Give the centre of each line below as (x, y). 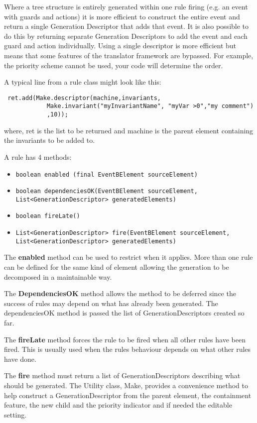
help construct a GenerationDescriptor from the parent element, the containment (128, 395)
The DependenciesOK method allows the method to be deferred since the (120, 293)
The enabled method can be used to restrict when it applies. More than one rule (128, 257)
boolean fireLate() (48, 216)
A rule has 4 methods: (38, 157)
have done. (20, 359)
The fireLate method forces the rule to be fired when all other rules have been (125, 339)
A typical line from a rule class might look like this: (83, 82)
